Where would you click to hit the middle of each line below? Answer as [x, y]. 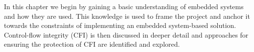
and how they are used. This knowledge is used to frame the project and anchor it [127, 16]
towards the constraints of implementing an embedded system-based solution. [120, 25]
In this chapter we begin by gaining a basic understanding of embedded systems [124, 6]
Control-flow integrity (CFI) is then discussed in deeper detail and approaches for [126, 34]
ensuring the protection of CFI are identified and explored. [92, 44]
